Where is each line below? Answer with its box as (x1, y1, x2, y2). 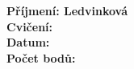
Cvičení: (6, 18, 53, 34)
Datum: (6, 34, 50, 51)
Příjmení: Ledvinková (6, 2, 128, 18)
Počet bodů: (6, 49, 76, 66)
